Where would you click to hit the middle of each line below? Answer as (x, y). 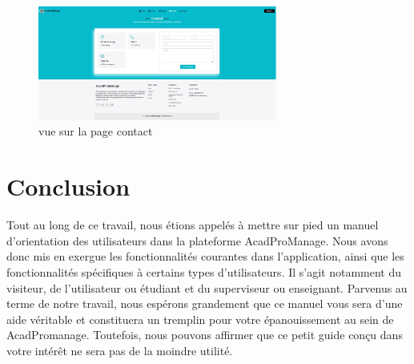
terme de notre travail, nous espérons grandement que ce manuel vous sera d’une (205, 303)
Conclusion (68, 186)
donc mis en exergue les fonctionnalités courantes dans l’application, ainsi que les (205, 256)
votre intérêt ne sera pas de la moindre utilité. (120, 350)
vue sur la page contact (96, 131)
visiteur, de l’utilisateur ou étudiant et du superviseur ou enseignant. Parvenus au (207, 287)
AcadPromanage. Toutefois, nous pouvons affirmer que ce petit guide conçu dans (205, 335)
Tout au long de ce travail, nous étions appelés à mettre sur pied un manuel (193, 225)
